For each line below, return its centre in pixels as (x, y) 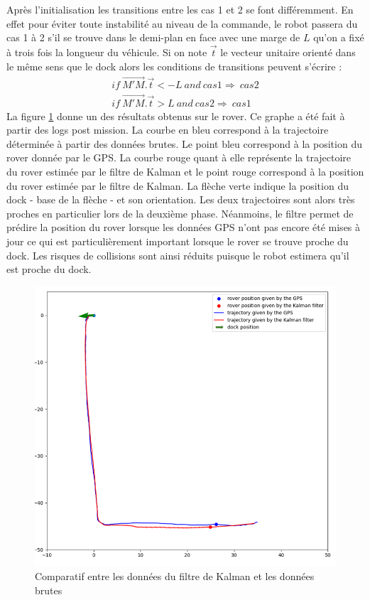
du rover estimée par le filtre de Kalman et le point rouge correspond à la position (185, 172)
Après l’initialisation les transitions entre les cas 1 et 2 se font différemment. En (180, 9)
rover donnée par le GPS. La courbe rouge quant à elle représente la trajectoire (179, 157)
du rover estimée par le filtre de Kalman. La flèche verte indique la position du (178, 185)
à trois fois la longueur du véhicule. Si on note (107, 52)
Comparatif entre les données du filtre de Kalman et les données (175, 576)
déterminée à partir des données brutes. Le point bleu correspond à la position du (184, 143)
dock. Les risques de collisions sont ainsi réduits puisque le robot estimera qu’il (178, 255)
